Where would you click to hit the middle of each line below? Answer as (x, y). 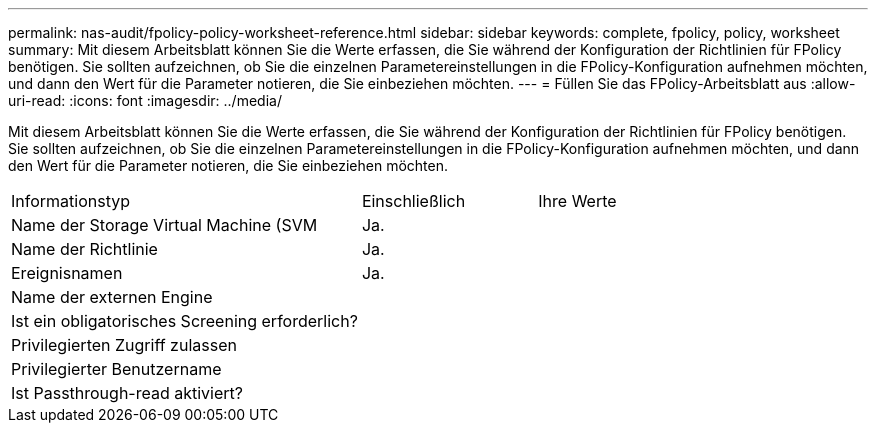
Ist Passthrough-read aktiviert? (127, 393)
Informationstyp (71, 201)
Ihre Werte (577, 201)
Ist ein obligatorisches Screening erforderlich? (184, 321)
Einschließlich (413, 201)
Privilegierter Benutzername (116, 369)
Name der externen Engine (112, 297)
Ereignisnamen (67, 273)
